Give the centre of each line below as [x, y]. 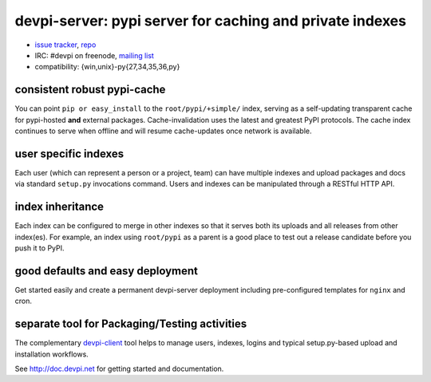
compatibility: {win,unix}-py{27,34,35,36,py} [107, 67]
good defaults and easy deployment [107, 271]
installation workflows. [52, 354]
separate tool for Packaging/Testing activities [131, 324]
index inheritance [59, 207]
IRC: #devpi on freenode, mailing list [95, 55]
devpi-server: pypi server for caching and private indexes [211, 21]
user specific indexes [69, 154]
